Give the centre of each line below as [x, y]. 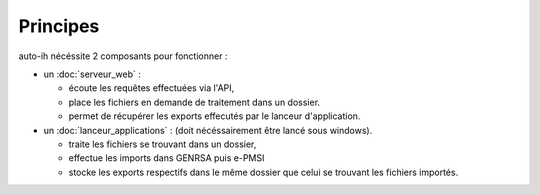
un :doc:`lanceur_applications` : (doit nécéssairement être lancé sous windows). [208, 130]
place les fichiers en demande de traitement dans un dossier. [194, 102]
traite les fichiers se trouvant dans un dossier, [162, 144]
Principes [59, 26]
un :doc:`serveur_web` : [92, 74]
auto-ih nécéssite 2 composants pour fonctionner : [123, 56]
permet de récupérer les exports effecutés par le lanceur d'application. [214, 116]
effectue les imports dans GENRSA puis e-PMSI [166, 158]
